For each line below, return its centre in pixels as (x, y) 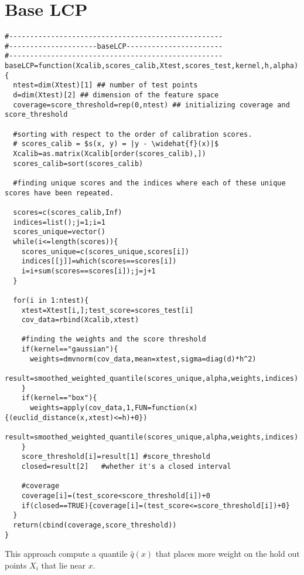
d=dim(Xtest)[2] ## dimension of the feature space (116, 95)
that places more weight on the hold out (228, 554)
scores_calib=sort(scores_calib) (78, 163)
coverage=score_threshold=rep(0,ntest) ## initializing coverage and (151, 105)
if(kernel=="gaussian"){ (70, 349)
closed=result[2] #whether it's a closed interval (126, 466)
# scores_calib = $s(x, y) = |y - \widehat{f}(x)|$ (116, 144)
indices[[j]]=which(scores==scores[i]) (99, 261)
